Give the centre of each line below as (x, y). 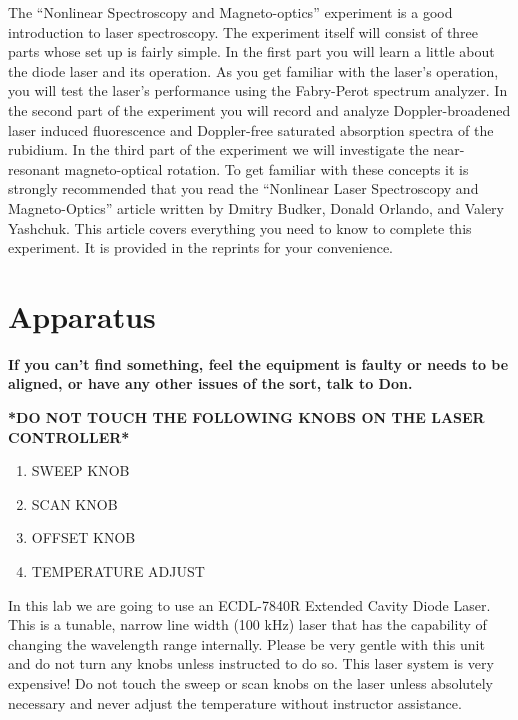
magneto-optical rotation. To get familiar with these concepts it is (266, 168)
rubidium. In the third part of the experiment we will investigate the (218, 149)
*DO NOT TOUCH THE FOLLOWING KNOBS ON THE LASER (246, 417)
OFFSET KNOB (83, 537)
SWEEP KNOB (80, 470)
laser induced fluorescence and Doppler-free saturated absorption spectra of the (251, 129)
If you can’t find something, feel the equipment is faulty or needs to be (258, 363)
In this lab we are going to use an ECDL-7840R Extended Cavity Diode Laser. (249, 604)
